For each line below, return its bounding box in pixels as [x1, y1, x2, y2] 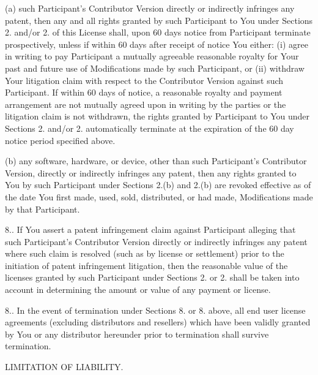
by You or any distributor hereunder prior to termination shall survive [5, 327, 269, 340]
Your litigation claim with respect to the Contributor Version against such [5, 74, 284, 86]
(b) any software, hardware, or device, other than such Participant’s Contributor [5, 154, 307, 167]
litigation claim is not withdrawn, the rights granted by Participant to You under [5, 110, 309, 123]
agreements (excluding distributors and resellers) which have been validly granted [5, 316, 311, 328]
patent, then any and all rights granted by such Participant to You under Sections [5, 13, 313, 26]
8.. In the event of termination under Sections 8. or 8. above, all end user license [5, 303, 306, 316]
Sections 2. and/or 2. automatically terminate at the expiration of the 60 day [5, 121, 294, 134]
